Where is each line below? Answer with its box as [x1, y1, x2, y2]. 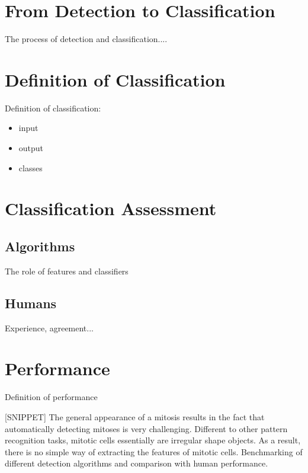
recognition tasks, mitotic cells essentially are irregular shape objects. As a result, [5, 434, 301, 446]
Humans [5, 293, 57, 312]
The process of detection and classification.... [5, 33, 168, 45]
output [18, 142, 44, 154]
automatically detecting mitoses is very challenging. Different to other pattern [5, 422, 288, 434]
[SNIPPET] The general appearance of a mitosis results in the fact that [5, 410, 265, 423]
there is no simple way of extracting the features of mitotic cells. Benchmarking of [5, 445, 303, 458]
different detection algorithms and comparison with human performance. [5, 457, 268, 469]
